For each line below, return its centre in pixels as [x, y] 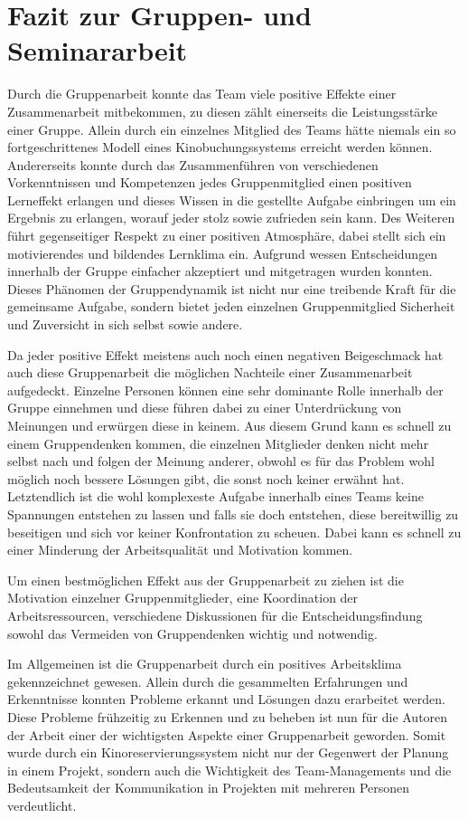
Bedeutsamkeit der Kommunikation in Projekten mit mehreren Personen [209, 788]
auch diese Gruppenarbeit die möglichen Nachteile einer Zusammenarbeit [210, 372]
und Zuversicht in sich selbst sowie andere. [125, 324]
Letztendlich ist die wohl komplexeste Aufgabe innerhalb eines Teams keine [215, 496]
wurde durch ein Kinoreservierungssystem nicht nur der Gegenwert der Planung [228, 752]
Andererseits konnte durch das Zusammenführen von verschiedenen [193, 164]
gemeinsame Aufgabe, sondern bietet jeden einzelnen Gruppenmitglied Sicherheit [231, 306]
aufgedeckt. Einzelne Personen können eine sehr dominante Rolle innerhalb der [225, 390]
